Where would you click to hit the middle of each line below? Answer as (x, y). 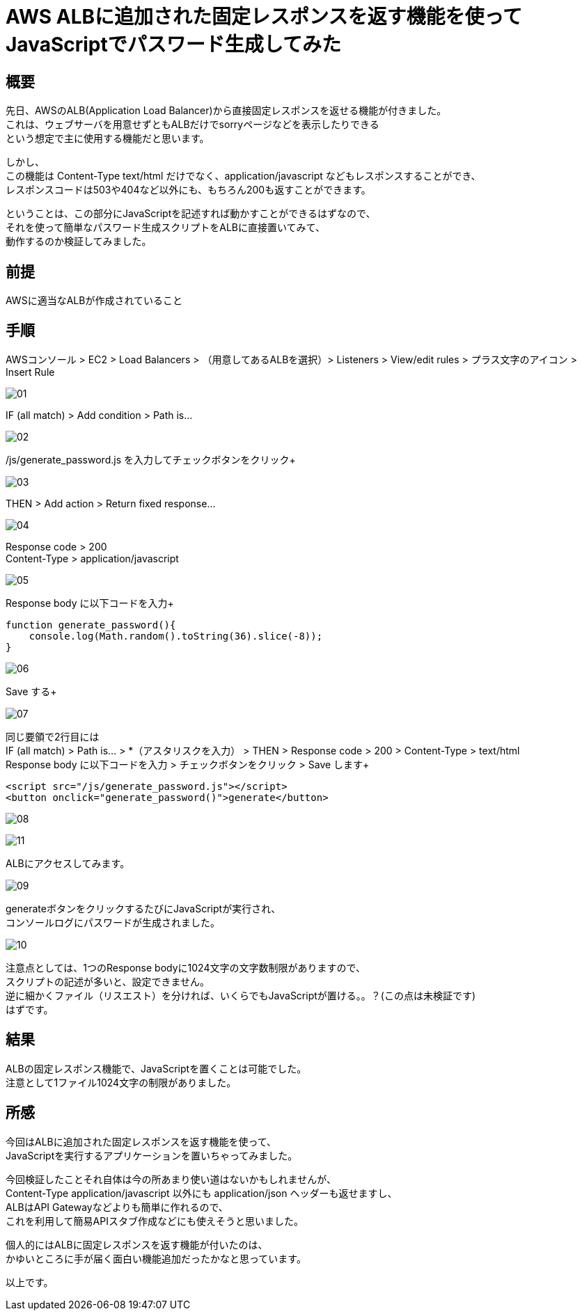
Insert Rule (30, 372)
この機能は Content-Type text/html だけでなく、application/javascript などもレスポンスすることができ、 (243, 176)
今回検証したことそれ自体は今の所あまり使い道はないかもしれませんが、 (171, 1179)
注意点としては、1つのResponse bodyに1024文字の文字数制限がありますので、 (186, 967)
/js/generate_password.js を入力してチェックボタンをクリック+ (151, 459)
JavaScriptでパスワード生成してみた (173, 45)
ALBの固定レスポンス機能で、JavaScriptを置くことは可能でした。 (156, 1068)
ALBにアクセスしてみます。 (68, 863)
